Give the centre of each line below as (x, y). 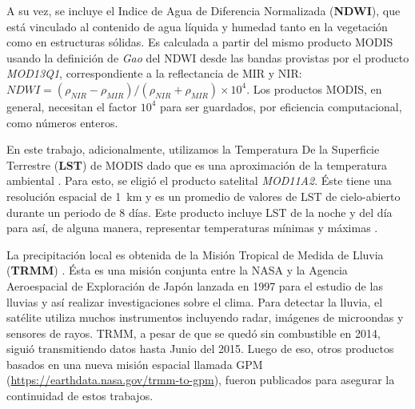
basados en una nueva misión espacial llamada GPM (135, 364)
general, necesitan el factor (72, 106)
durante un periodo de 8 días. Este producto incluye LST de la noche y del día (200, 212)
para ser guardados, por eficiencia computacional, (281, 106)
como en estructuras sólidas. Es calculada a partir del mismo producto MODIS (200, 42)
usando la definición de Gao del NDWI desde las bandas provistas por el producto (208, 57)
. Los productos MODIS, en (314, 88)
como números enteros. (62, 122)
